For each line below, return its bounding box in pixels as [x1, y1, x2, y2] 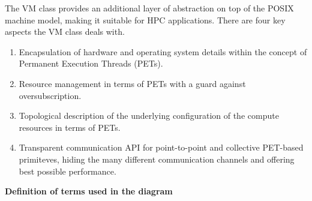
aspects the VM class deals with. [5, 25, 125, 38]
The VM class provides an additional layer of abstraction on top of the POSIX [5, 2, 294, 14]
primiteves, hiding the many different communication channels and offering [19, 152, 295, 165]
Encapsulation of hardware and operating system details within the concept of [19, 45, 307, 58]
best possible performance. [19, 164, 116, 177]
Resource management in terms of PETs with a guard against [19, 77, 246, 89]
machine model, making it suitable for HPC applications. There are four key [5, 13, 286, 26]
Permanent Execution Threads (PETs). [19, 57, 163, 70]
